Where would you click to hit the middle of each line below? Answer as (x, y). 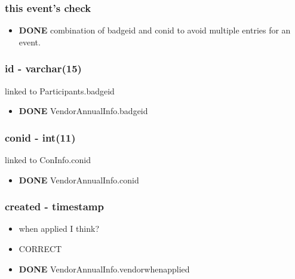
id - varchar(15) (43, 68)
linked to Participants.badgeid (60, 91)
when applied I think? (59, 229)
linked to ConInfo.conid (48, 160)
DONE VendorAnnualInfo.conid (79, 180)
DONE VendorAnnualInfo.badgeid (83, 111)
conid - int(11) (40, 137)
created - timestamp (54, 206)
